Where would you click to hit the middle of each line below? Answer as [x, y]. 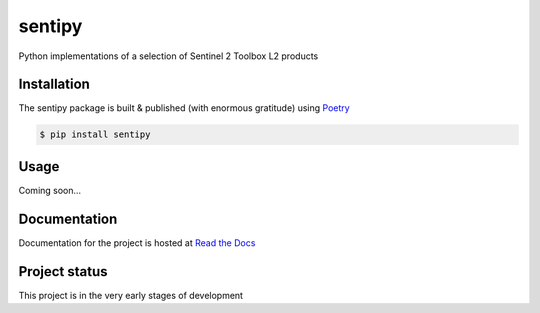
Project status [63, 271]
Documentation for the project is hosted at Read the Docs [137, 242]
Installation [54, 84]
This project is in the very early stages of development [131, 295]
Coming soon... [50, 190]
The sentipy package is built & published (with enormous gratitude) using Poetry [184, 108]
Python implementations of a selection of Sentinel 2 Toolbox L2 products [168, 56]
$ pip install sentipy [95, 134]
